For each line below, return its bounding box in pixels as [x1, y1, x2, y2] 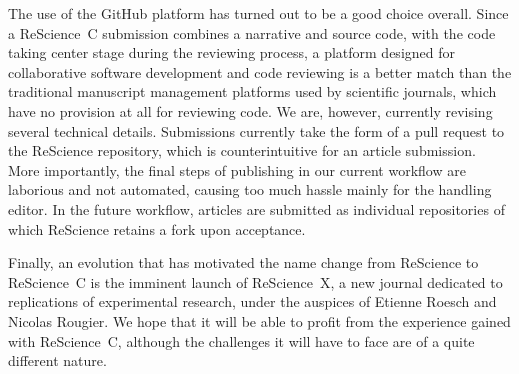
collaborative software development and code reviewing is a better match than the [8, 61, 512, 82]
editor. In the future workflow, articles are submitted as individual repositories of [8, 198, 505, 219]
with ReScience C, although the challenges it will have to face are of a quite [8, 330, 475, 351]
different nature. [8, 350, 107, 371]
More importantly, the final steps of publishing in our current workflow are [8, 159, 466, 180]
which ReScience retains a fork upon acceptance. [8, 218, 306, 239]
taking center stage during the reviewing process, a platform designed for [8, 42, 455, 63]
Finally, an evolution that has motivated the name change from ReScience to [8, 252, 479, 273]
